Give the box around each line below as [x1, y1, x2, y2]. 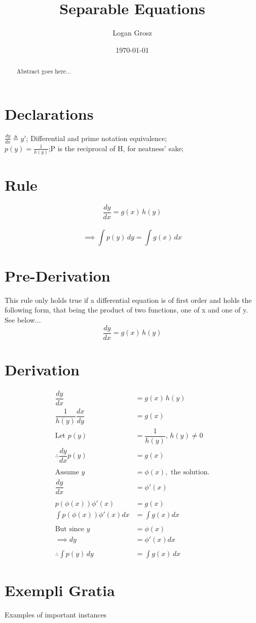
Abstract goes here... [16, 67, 71, 76]
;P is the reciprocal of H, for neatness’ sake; [48, 143, 184, 153]
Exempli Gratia [5, 579, 115, 600]
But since [55, 526, 85, 533]
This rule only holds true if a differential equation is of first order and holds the [5, 294, 252, 305]
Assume [55, 469, 79, 476]
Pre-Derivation [5, 265, 111, 286]
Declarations [5, 103, 94, 124]
